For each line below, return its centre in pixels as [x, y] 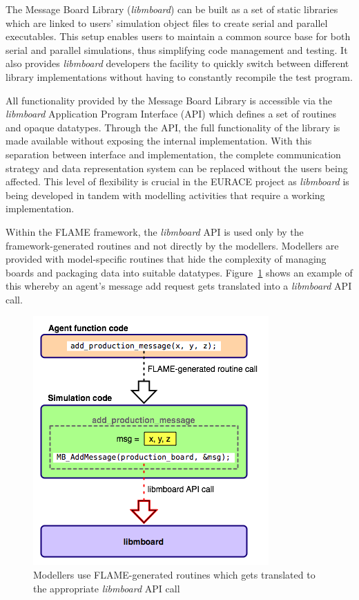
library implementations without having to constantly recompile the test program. [179, 76]
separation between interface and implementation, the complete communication [173, 154]
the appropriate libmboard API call [107, 588]
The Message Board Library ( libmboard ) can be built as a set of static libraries [172, 9]
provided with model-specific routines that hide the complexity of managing [166, 259]
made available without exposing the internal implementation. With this [159, 141]
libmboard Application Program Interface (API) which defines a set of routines [171, 114]
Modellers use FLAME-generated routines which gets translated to [174, 575]
